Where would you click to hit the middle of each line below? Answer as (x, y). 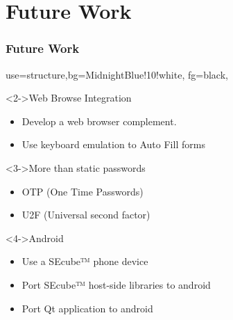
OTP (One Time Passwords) (83, 191)
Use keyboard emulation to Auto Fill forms (113, 144)
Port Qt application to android (87, 308)
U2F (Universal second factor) (86, 215)
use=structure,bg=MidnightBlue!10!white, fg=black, (117, 74)
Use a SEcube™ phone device (85, 261)
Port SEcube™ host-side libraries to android (116, 284)
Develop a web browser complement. (99, 121)
